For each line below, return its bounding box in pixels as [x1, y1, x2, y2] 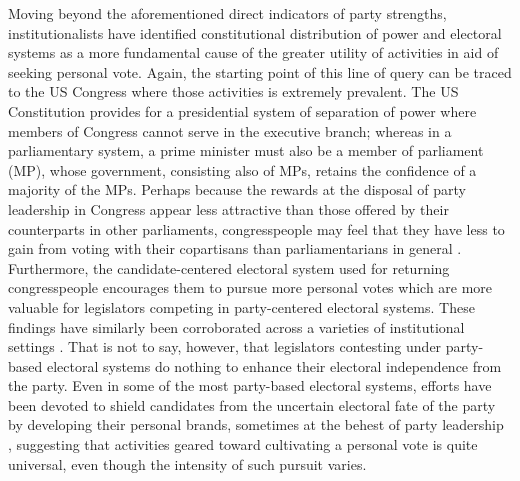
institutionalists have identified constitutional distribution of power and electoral [8, 22, 502, 43]
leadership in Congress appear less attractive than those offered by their [8, 198, 449, 219]
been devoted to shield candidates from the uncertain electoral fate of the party [8, 394, 496, 415]
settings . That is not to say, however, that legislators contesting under [8, 336, 442, 357]
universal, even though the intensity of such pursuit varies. [8, 453, 367, 474]
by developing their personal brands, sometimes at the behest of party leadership [8, 414, 504, 435]
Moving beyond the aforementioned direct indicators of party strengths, [8, 3, 447, 23]
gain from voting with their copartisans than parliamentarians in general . [8, 238, 462, 259]
